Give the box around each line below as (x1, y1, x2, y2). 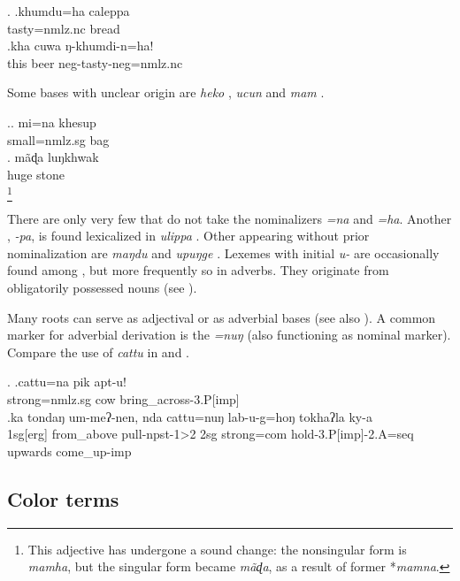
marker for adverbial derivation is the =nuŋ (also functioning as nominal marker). (7, 325, 451, 344)
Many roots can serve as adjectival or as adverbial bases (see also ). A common (7, 308, 436, 326)
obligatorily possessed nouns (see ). (7, 279, 197, 297)
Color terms (7, 485, 119, 512)
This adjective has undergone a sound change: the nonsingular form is (27, 539, 407, 558)
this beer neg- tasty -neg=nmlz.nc (7, 53, 183, 72)
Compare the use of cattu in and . (7, 342, 189, 361)
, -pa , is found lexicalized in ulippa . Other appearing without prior (7, 226, 370, 245)
